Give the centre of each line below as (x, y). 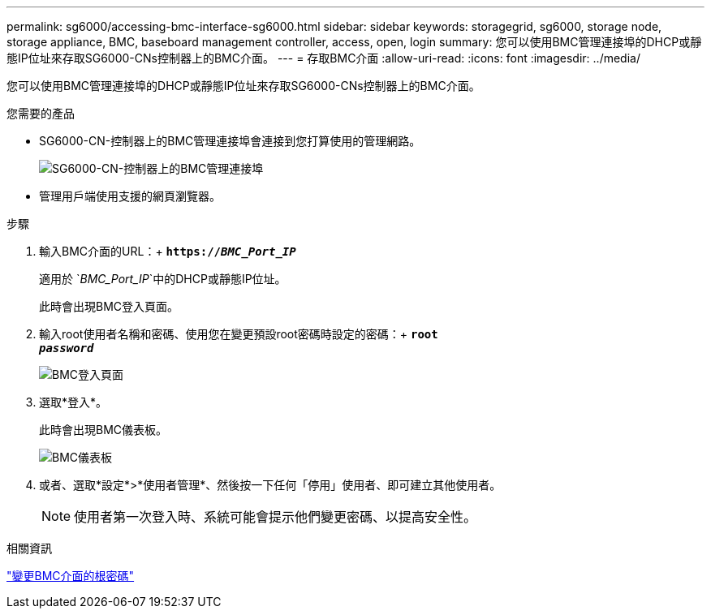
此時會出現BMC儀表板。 (103, 430)
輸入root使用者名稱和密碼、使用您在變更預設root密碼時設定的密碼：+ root (239, 334)
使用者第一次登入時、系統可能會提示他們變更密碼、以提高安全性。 (276, 517)
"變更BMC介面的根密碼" (71, 576)
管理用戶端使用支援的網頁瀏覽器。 (130, 196)
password (67, 348)
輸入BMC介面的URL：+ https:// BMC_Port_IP (168, 251)
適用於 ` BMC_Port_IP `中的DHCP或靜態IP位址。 (163, 279)
